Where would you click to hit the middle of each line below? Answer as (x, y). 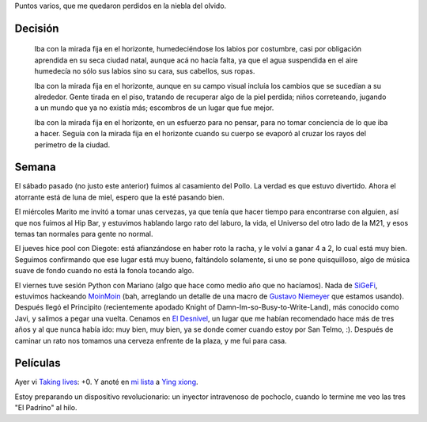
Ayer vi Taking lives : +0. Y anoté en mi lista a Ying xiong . (106, 382)
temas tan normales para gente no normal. (84, 234)
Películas (38, 363)
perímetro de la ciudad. (72, 144)
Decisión (37, 28)
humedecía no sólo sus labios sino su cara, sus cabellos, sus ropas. (145, 71)
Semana (35, 167)
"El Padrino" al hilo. (46, 408)
